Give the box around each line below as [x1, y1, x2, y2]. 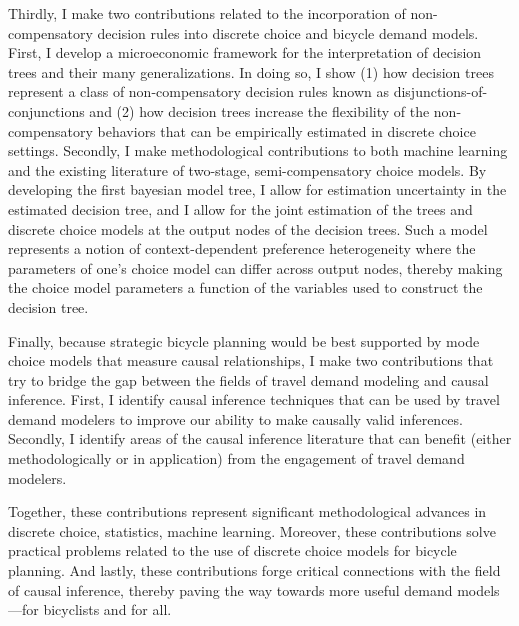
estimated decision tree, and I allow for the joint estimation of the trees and [8, 198, 473, 219]
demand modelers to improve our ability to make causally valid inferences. [8, 408, 463, 429]
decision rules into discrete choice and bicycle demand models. [97, 22, 479, 43]
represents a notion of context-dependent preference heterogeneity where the [8, 238, 476, 259]
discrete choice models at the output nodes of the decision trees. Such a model [8, 218, 488, 239]
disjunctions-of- [393, 81, 488, 102]
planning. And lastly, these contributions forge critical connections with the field [8, 560, 501, 581]
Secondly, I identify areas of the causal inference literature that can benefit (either [8, 428, 512, 449]
